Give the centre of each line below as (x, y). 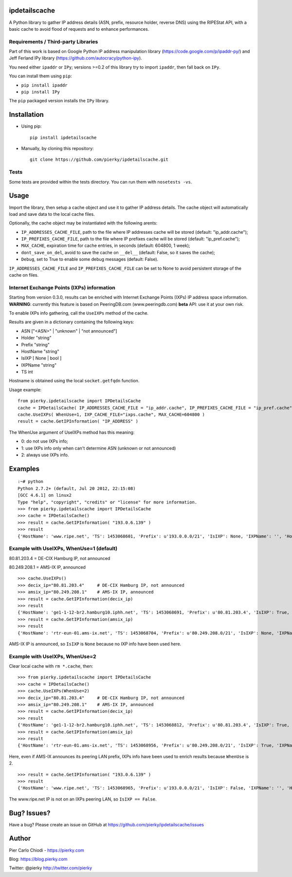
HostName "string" (40, 351)
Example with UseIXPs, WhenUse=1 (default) (63, 549)
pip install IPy (41, 92)
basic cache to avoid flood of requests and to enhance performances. (79, 29)
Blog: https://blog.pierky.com (38, 859)
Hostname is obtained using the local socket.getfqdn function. (74, 381)
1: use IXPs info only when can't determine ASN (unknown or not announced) (99, 448)
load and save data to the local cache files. (52, 214)
